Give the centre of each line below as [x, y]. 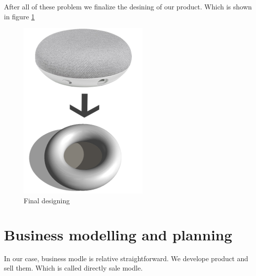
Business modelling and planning [118, 234]
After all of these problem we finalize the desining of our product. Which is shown [128, 6]
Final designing [47, 200]
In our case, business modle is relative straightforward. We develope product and [126, 258]
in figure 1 [19, 16]
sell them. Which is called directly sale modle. [73, 268]
